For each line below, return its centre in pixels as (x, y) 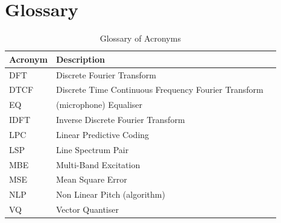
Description (80, 59)
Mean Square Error (91, 179)
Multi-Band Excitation (98, 164)
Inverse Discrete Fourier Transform (120, 120)
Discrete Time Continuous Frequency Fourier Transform (159, 90)
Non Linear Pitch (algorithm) (110, 194)
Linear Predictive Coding (103, 134)
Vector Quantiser (87, 209)
